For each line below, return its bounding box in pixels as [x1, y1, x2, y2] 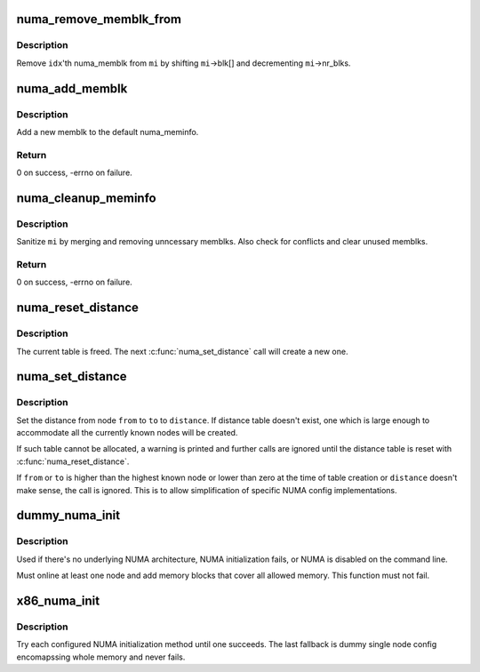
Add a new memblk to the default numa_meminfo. [16, 126, 199, 137]
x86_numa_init [16, 593, 100, 608]
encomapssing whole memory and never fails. [16, 652, 186, 662]
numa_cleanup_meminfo [16, 190, 156, 205]
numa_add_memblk [16, 81, 128, 96]
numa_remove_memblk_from [16, 12, 182, 27]
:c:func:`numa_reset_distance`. [16, 456, 130, 467]
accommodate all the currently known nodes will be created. [16, 428, 238, 438]
